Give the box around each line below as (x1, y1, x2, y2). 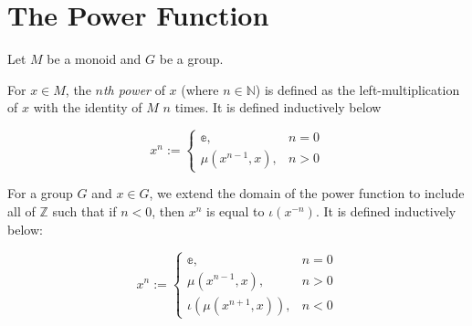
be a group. (159, 49, 224, 68)
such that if (52, 202, 117, 221)
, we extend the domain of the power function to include (149, 184, 465, 203)
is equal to (206, 202, 265, 221)
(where (181, 79, 219, 99)
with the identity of (33, 98, 142, 117)
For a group (7, 184, 73, 203)
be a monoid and (47, 49, 142, 68)
